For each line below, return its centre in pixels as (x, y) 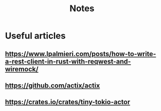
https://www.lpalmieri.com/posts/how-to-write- (80, 54)
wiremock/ (22, 69)
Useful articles (35, 36)
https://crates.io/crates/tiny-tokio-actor (68, 102)
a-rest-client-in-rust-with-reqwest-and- (68, 61)
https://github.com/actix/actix (52, 85)
